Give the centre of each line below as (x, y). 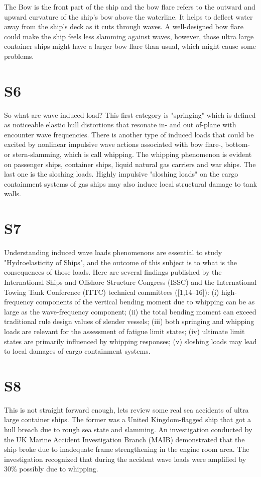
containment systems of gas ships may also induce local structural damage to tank (130, 183)
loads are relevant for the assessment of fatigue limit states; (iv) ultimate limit (124, 331)
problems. (19, 56)
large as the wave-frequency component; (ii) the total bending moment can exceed (130, 311)
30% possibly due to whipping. (51, 469)
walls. (13, 193)
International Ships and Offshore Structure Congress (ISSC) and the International (130, 282)
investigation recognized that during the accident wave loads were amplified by (125, 459)
